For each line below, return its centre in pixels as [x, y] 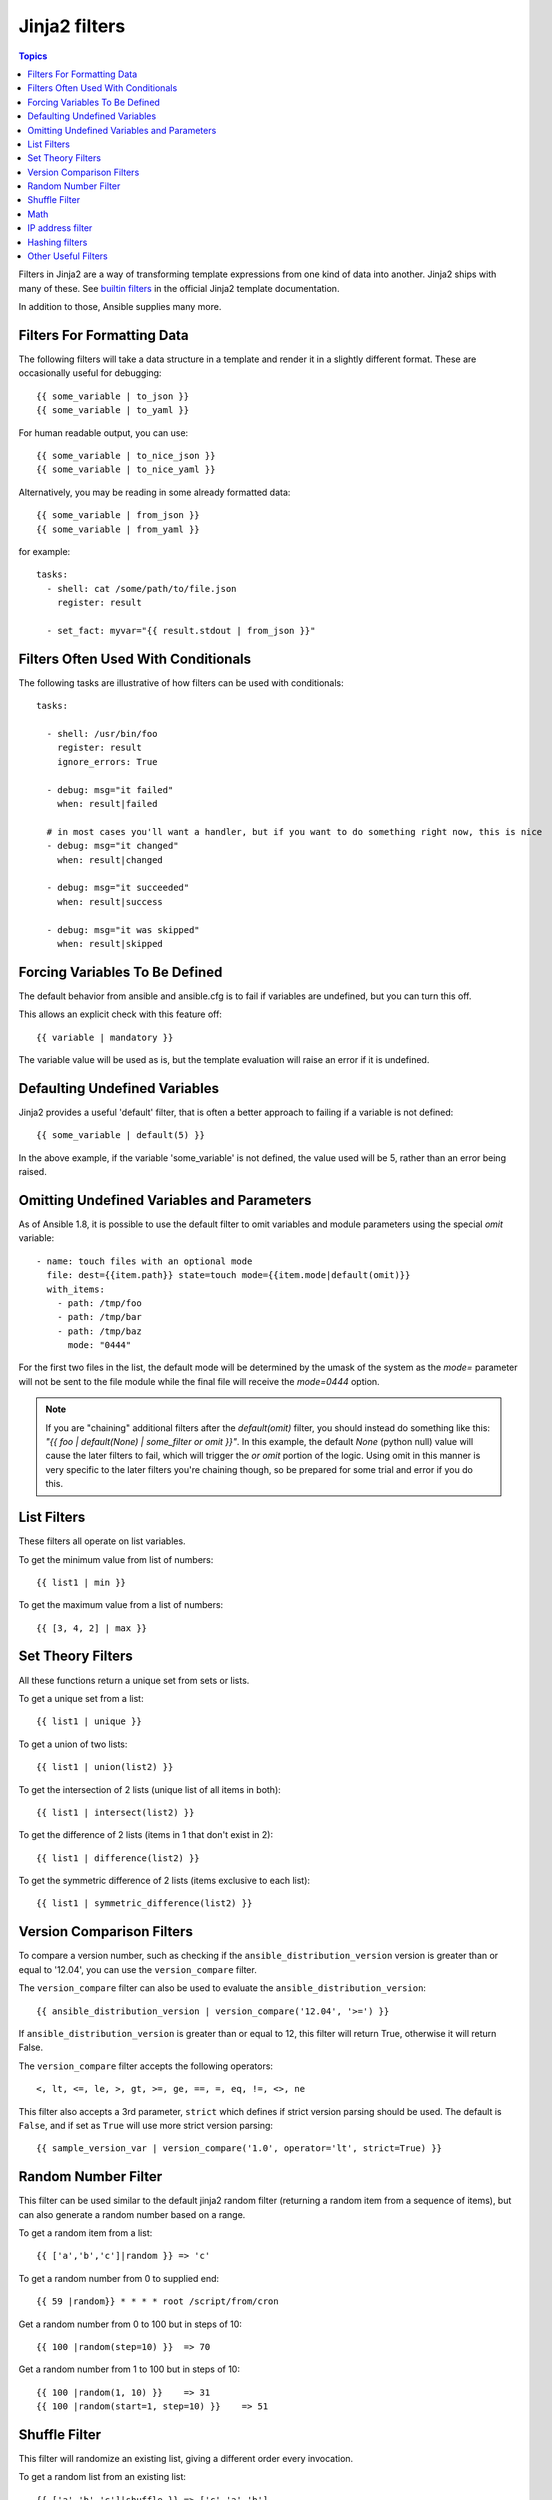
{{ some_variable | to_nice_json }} [126, 456]
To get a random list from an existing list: [102, 2477]
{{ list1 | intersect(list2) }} [115, 1812]
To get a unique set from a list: [81, 1698]
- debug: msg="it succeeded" [118, 888]
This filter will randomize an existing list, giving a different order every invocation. [186, 2459]
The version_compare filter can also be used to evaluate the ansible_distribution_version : [222, 1988]
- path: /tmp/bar [99, 1317]
